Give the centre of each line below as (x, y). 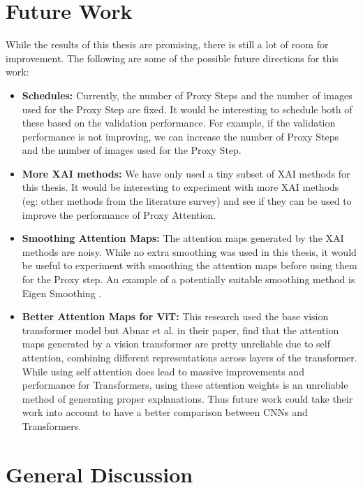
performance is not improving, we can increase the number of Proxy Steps (180, 136)
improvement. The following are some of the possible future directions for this (172, 58)
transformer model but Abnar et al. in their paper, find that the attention (180, 330)
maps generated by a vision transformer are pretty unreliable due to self (176, 344)
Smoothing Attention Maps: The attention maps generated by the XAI (183, 238)
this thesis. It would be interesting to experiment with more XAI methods (180, 187)
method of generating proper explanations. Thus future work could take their (187, 398)
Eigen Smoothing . (62, 293)
